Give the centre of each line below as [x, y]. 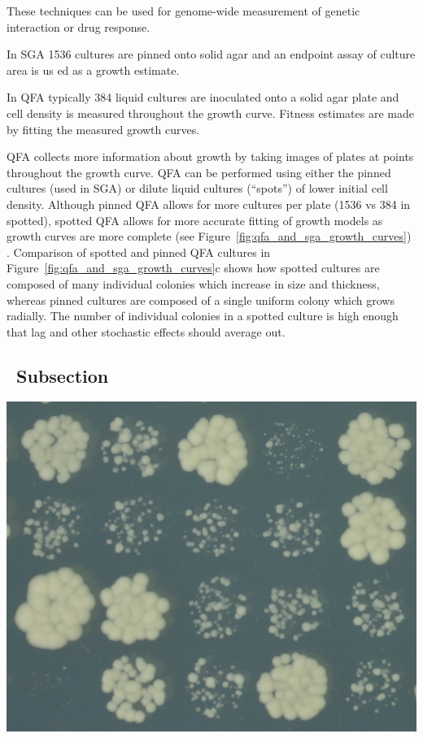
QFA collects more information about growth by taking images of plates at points [210, 156]
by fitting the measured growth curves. [103, 129]
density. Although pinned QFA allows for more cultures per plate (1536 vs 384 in [209, 204]
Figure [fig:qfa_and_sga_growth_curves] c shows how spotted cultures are [193, 268]
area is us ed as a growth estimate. [93, 69]
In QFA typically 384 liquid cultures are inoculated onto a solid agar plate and [203, 97]
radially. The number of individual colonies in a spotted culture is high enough [203, 316]
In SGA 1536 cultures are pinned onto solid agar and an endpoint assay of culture [211, 54]
